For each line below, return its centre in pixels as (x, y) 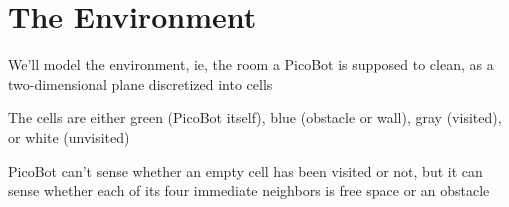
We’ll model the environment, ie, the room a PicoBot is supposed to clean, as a (251, 64)
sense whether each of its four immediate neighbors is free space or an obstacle (249, 190)
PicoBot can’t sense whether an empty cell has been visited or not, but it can (245, 170)
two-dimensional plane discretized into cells (140, 83)
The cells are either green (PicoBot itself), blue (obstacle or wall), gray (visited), (255, 117)
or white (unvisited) (69, 136)
